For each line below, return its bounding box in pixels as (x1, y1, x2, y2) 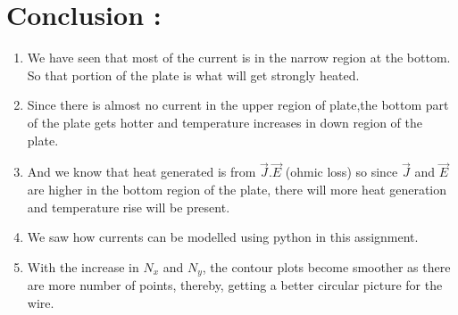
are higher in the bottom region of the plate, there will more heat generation (27, 179, 447, 198)
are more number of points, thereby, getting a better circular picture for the (27, 276, 443, 294)
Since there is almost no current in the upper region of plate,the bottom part (27, 95, 449, 114)
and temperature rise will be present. (27, 197, 230, 216)
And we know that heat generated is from (27, 162, 256, 181)
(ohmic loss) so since (285, 162, 398, 181)
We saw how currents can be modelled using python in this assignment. (27, 228, 419, 246)
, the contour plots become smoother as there (202, 257, 451, 276)
